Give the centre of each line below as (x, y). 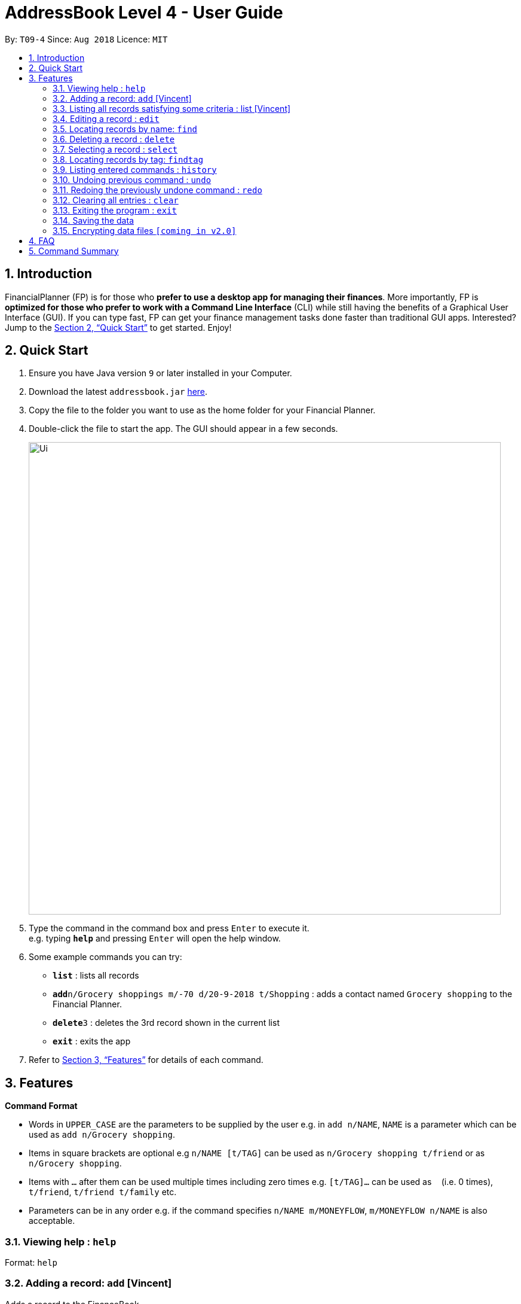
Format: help (31, 1263)
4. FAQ (42, 240)
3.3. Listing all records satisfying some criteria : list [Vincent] (172, 108)
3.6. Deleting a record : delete (114, 139)
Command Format (41, 1106)
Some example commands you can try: (105, 957)
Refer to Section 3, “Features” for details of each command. (146, 1060)
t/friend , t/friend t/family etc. (103, 1192)
